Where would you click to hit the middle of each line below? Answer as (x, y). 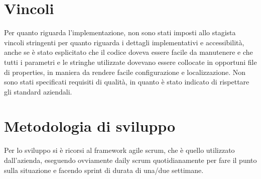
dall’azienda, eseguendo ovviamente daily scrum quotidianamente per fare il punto (130, 160)
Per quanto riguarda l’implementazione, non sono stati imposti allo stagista (120, 32)
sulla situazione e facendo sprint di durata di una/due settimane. (104, 170)
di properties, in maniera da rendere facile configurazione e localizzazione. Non (125, 72)
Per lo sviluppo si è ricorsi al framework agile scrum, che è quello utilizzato (119, 150)
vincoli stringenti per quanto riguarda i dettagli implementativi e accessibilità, (124, 42)
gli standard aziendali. (38, 91)
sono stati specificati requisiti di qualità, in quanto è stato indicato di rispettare (127, 82)
